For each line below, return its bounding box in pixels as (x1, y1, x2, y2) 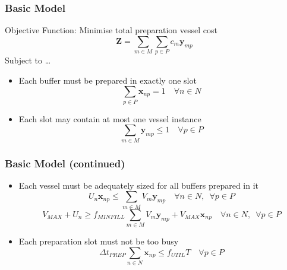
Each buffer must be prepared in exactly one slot (18, 74, 197, 86)
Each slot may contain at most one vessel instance (18, 112, 201, 125)
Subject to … (5, 54, 51, 66)
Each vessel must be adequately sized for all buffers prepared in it (18, 179, 259, 191)
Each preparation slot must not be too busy (18, 235, 179, 247)
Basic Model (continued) (5, 155, 125, 170)
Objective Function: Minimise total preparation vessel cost (5, 24, 217, 36)
